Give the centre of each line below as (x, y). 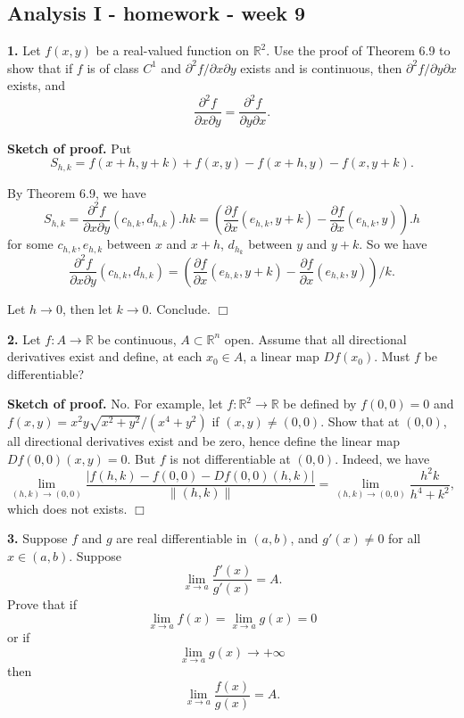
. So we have (393, 244)
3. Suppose (37, 538)
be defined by (320, 404)
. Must (392, 356)
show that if (40, 67)
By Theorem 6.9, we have (77, 192)
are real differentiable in (182, 538)
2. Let (24, 338)
